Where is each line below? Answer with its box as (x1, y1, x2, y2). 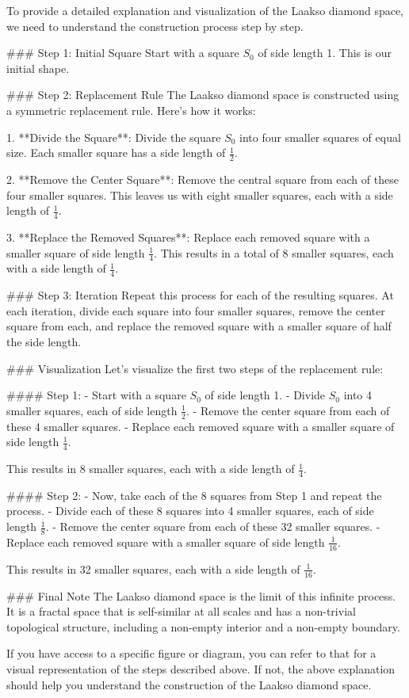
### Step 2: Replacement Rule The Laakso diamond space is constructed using (6, 86, 399, 103)
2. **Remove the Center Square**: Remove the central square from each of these (6, 170, 399, 187)
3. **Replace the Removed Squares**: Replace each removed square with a (6, 229, 370, 245)
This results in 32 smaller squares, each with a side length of (6, 560, 300, 577)
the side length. (6, 334, 82, 350)
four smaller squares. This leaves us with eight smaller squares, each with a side (6, 186, 393, 203)
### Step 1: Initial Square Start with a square (6, 44, 239, 61)
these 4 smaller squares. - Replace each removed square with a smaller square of (6, 418, 395, 434)
